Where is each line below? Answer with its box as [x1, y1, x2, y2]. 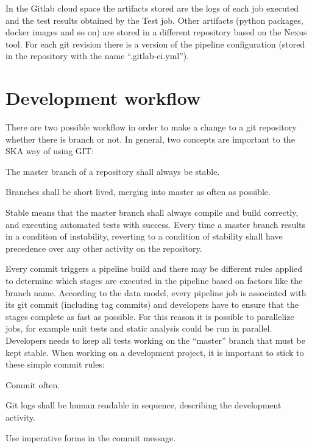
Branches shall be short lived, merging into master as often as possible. [5, 185, 271, 198]
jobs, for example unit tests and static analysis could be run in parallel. [5, 322, 272, 335]
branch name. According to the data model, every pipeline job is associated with [5, 286, 307, 299]
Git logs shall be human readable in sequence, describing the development [5, 399, 282, 411]
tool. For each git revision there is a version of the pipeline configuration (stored [5, 37, 305, 50]
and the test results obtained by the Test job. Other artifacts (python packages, [5, 13, 303, 26]
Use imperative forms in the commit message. [5, 431, 176, 444]
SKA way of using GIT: [5, 144, 94, 157]
